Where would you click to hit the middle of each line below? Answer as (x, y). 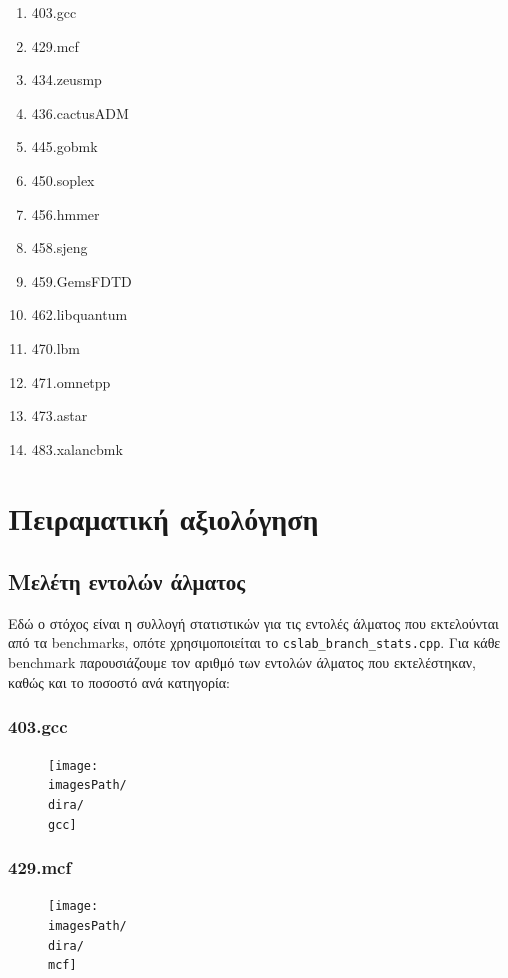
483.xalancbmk (77, 448)
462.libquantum (79, 314)
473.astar (59, 415)
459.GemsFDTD (81, 280)
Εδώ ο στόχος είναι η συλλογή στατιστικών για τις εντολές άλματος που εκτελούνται (253, 622)
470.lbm (56, 347)
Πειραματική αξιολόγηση (163, 517)
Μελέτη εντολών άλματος (127, 581)
